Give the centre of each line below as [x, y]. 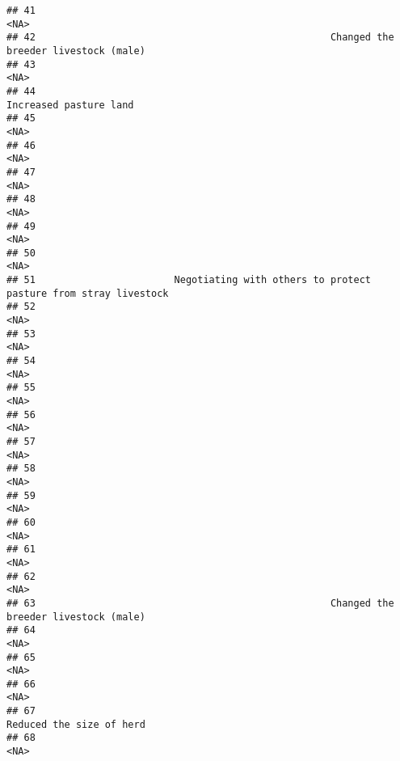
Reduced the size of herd [76, 724]
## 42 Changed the [200, 38]
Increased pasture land [70, 105]
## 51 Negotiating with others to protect [189, 280]
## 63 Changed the [200, 603]
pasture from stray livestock [88, 293]
